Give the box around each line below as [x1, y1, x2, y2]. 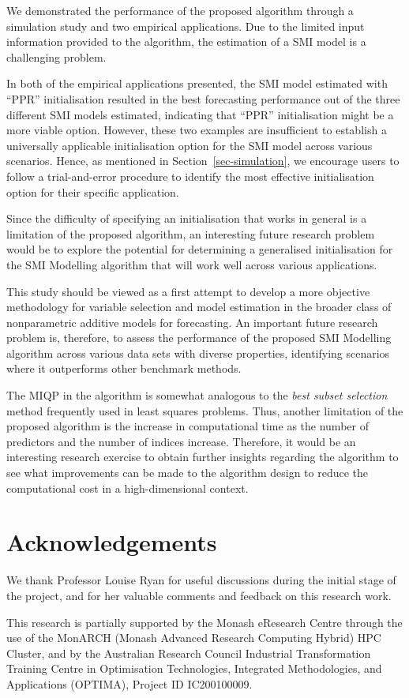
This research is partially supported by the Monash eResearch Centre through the [6, 614, 403, 630]
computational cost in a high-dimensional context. [6, 479, 249, 496]
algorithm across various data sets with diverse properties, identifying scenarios [6, 344, 390, 361]
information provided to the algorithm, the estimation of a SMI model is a [6, 33, 366, 50]
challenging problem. [6, 48, 107, 65]
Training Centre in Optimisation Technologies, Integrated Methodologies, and [6, 660, 382, 677]
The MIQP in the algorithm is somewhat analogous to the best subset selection [6, 387, 388, 403]
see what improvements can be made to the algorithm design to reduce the [6, 464, 369, 481]
